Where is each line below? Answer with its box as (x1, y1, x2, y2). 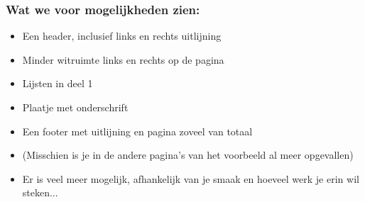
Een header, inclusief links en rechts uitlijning (22, 28, 222, 43)
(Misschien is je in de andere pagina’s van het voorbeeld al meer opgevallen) (22, 147, 354, 162)
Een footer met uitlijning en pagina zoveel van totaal (22, 123, 253, 138)
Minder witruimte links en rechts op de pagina (22, 52, 224, 67)
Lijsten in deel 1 (22, 76, 93, 91)
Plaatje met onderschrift (22, 100, 129, 114)
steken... (22, 185, 58, 200)
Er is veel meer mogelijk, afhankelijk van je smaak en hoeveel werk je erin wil (22, 171, 359, 186)
